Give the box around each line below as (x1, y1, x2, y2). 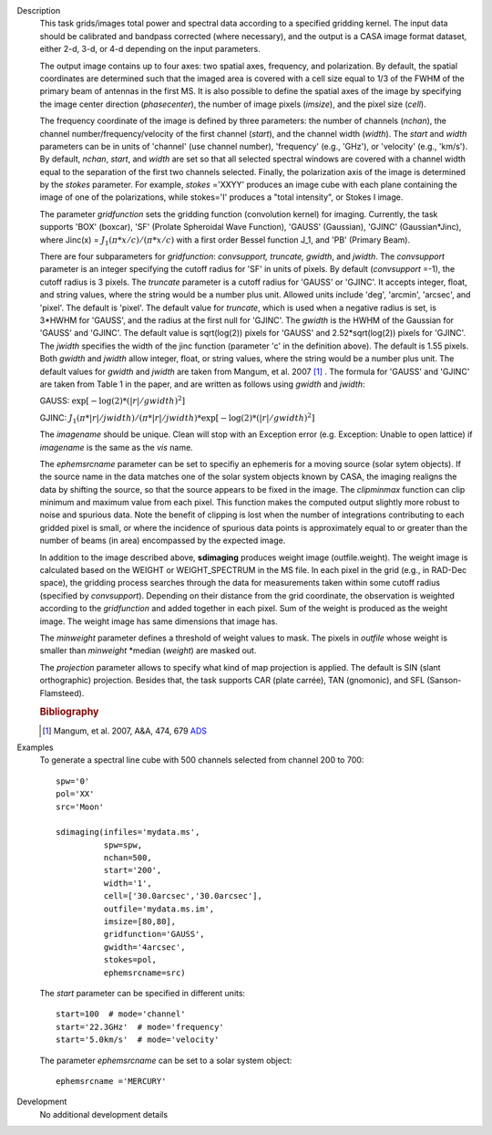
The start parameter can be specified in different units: (39, 988, 246, 998)
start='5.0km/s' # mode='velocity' (56, 1035, 220, 1045)
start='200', (103, 865, 162, 876)
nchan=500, (103, 853, 152, 863)
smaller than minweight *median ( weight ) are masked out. (39, 645, 257, 656)
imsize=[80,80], (103, 917, 177, 927)
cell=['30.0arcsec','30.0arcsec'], (103, 890, 263, 901)
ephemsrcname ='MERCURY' (56, 1076, 167, 1086)
